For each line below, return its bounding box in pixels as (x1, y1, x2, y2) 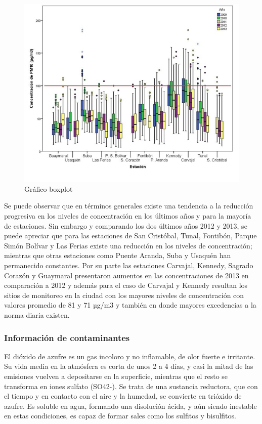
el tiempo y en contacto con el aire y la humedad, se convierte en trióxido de (4, 391, 242, 401)
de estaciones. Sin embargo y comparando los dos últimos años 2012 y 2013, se (4, 220, 247, 231)
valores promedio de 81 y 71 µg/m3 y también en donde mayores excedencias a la (4, 300, 256, 310)
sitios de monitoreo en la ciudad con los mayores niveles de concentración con (4, 289, 244, 300)
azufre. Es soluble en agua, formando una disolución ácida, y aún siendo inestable (4, 400, 257, 411)
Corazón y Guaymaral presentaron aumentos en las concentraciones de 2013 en (4, 270, 249, 280)
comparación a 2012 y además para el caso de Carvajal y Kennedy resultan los (4, 280, 248, 290)
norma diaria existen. (4, 310, 70, 320)
